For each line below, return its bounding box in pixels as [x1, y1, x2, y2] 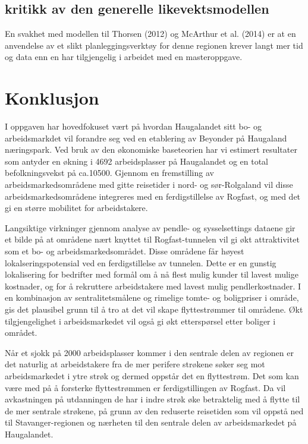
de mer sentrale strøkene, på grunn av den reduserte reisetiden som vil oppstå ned [5, 404, 304, 417]
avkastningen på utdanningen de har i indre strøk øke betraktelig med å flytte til [5, 393, 300, 405]
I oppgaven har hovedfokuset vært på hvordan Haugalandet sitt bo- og [5, 120, 262, 133]
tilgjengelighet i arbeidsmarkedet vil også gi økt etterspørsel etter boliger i [5, 314, 276, 327]
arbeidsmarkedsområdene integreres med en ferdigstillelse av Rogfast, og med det [5, 190, 301, 202]
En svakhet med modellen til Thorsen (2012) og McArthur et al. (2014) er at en [5, 27, 296, 40]
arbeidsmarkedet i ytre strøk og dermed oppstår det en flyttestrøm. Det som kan [5, 369, 299, 382]
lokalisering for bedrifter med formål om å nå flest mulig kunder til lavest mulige [5, 268, 298, 281]
